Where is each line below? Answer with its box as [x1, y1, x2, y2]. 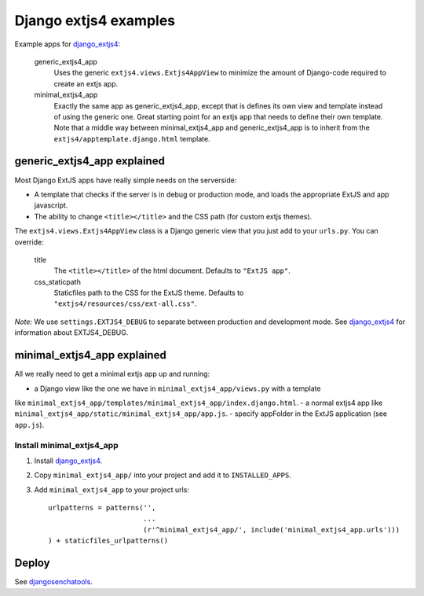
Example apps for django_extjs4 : [14, 39, 121, 49]
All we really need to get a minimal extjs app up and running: [14, 370, 210, 379]
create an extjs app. [53, 79, 119, 88]
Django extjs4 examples [14, 12, 176, 29]
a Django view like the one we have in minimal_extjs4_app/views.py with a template [34, 384, 321, 393]
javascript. [34, 201, 68, 210]
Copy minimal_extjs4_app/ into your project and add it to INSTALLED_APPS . [34, 470, 292, 480]
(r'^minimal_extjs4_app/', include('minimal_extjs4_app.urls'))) [142, 525, 400, 534]
